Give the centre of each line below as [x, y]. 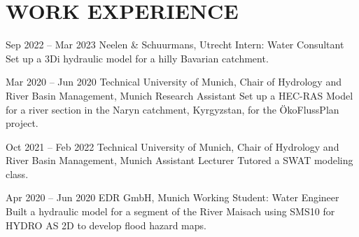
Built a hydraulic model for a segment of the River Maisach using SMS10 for [170, 211]
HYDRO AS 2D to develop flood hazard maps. [106, 225]
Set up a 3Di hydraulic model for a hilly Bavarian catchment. [137, 58]
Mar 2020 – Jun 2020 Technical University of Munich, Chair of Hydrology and [174, 82]
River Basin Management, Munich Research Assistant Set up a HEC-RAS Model [179, 95]
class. [17, 174]
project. [22, 123]
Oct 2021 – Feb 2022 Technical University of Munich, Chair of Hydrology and [173, 146]
